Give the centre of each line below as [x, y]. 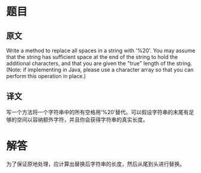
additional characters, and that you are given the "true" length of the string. [99, 63]
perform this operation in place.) [46, 76]
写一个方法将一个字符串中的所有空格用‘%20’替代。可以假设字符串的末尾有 [97, 112]
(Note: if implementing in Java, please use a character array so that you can [100, 70]
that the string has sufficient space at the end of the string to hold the [92, 57]
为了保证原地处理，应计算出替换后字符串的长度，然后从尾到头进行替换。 [95, 164]
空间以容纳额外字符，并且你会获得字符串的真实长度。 [82, 120]
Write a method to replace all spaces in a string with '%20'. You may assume [101, 50]
